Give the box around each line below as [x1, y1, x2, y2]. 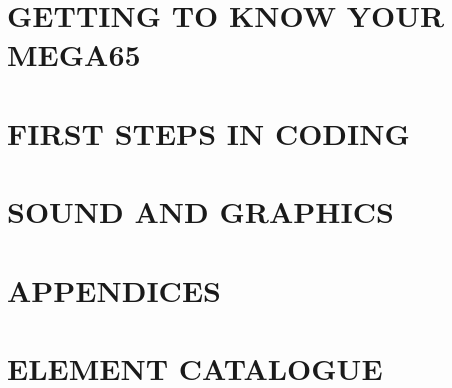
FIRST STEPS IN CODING [7, 112, 410, 153]
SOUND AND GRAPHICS [7, 191, 394, 232]
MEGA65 [7, 34, 141, 75]
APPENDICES [7, 269, 221, 310]
